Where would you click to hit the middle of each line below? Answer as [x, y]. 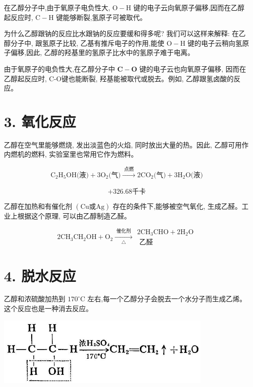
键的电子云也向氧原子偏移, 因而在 [193, 68]
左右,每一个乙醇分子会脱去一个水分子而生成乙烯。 [167, 299]
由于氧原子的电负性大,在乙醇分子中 [59, 68]
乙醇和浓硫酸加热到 [35, 299]
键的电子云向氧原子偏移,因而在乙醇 [189, 7]
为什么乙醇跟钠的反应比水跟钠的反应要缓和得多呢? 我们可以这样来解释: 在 [121, 33]
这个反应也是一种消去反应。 [48, 308]
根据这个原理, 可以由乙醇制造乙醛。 [74, 216]
